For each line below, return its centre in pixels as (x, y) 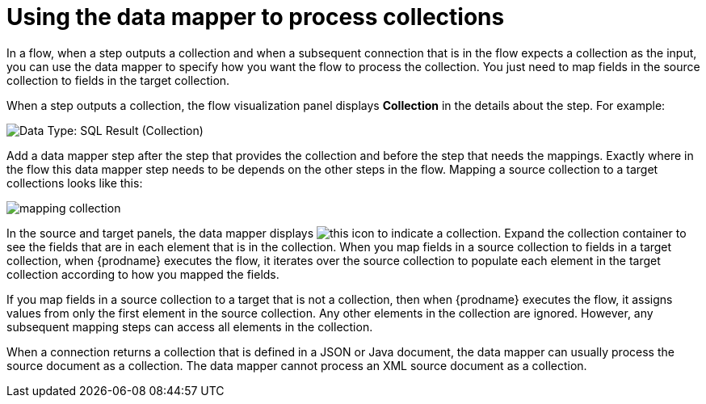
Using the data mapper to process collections (256, 17)
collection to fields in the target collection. (118, 80)
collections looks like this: (75, 183)
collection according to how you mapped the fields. (143, 274)
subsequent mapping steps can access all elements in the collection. (190, 326)
